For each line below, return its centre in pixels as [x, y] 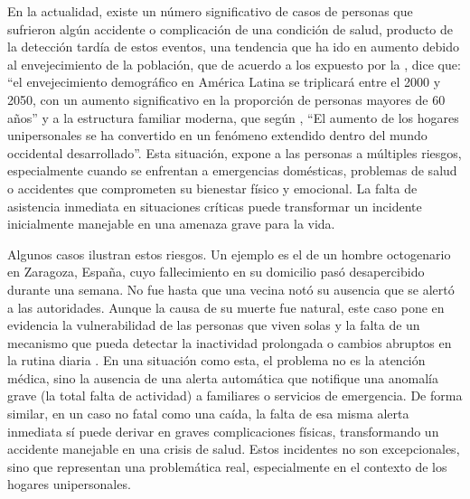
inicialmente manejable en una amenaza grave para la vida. [171, 224]
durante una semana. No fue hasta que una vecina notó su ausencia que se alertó [231, 289]
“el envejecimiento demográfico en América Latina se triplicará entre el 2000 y [224, 82]
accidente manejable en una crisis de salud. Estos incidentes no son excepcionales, [234, 449]
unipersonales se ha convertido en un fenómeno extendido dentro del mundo [217, 135]
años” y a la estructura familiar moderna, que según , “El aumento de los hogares [233, 117]
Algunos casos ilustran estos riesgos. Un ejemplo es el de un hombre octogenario [229, 254]
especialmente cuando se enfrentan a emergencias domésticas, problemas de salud [232, 170]
